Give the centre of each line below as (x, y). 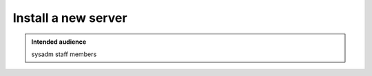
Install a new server (70, 18)
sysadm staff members (64, 54)
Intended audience (59, 42)
